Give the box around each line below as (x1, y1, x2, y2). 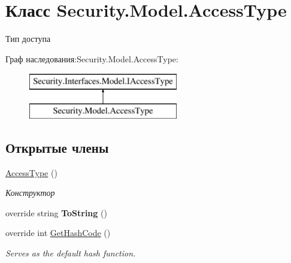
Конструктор (5, 186, 55, 199)
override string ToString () (5, 206, 107, 219)
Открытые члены (5, 138, 109, 156)
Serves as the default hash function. (5, 247, 136, 259)
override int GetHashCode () (5, 226, 111, 239)
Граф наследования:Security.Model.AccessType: (5, 52, 178, 65)
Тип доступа (5, 32, 51, 45)
